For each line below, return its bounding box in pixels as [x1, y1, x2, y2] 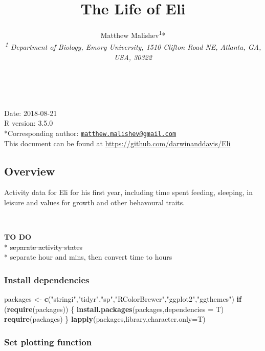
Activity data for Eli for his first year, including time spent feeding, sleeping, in [4, 187, 253, 198]
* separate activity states [4, 241, 83, 252]
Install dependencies [4, 273, 90, 286]
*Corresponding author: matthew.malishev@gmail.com [4, 128, 176, 138]
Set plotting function [4, 335, 92, 348]
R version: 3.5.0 [4, 118, 53, 128]
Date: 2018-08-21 [4, 107, 57, 118]
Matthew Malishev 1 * [100, 28, 166, 40]
